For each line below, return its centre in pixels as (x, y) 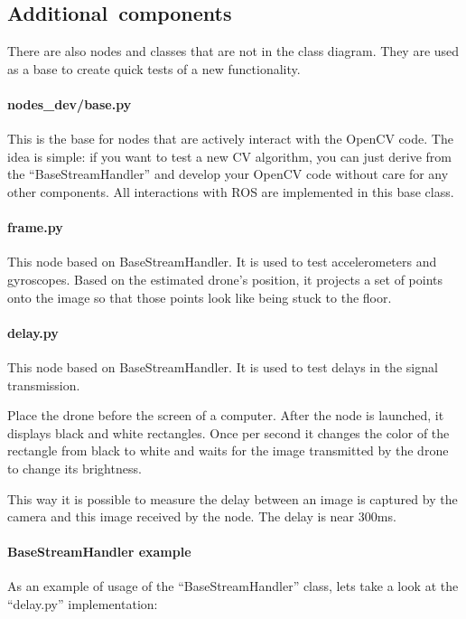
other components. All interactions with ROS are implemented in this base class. (231, 191)
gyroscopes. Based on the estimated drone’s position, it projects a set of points (225, 279)
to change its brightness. (75, 468)
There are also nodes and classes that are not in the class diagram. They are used (233, 51)
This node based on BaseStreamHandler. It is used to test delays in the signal (223, 366)
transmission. (44, 385)
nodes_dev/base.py (70, 103)
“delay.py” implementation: (83, 604)
